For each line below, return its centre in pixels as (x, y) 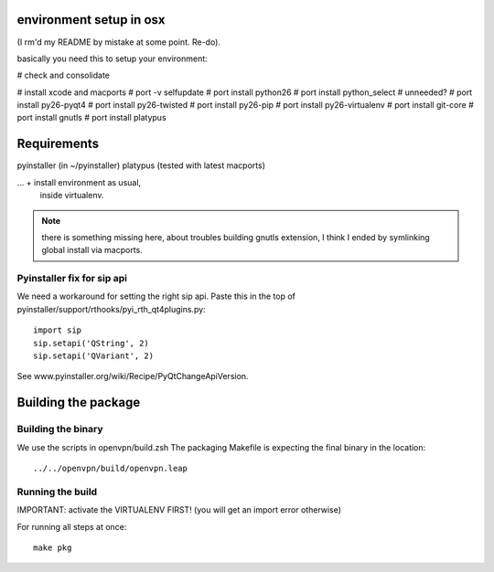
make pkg (53, 547)
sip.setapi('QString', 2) (91, 343)
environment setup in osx (91, 20)
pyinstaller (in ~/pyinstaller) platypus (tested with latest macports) (141, 165)
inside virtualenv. (72, 196)
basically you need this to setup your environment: (112, 58)
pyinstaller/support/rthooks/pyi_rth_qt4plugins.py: (111, 309)
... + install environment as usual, (79, 182)
